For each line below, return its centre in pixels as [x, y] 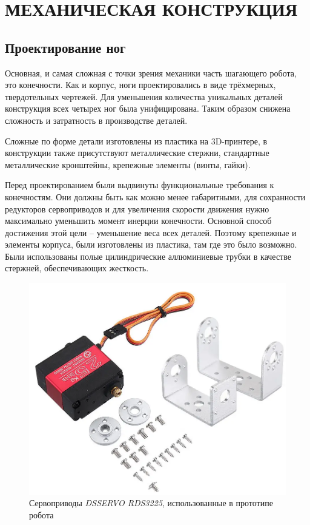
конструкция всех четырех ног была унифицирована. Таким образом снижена [148, 108]
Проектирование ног [65, 47]
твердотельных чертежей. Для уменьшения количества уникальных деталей [144, 96]
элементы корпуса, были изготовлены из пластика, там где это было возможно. [151, 244]
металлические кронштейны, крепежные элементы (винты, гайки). [128, 164]
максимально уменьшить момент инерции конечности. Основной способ [138, 221]
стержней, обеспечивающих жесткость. [77, 268]
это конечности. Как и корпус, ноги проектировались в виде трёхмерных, [140, 85]
